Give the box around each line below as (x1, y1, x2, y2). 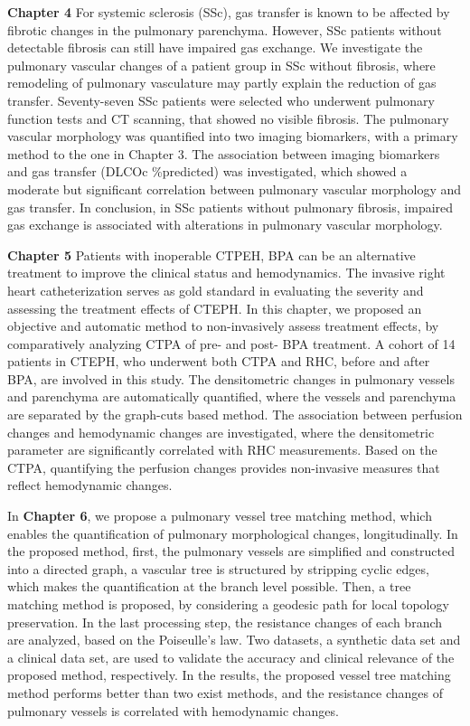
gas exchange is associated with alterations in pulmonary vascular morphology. (7, 215, 443, 234)
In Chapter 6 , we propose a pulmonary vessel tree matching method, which (7, 506, 432, 525)
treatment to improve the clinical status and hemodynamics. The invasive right (7, 263, 446, 282)
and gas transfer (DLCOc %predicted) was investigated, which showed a (7, 162, 408, 181)
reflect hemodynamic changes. (7, 476, 173, 495)
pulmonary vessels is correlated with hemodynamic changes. (7, 701, 339, 720)
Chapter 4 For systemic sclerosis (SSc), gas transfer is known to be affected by (7, 3, 450, 21)
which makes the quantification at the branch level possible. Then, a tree (7, 577, 411, 596)
